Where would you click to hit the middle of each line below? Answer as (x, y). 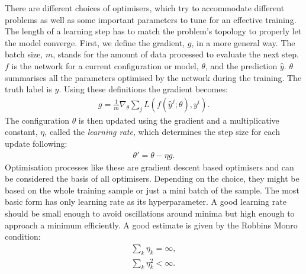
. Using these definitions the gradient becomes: (143, 89)
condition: (23, 236)
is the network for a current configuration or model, (105, 65)
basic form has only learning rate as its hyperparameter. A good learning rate (146, 202)
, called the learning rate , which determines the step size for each (162, 132)
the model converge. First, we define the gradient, (95, 42)
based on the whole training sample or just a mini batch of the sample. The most (152, 190)
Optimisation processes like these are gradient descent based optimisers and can (149, 167)
